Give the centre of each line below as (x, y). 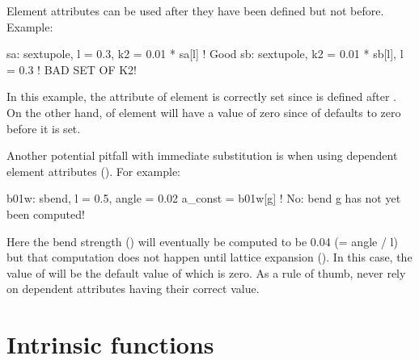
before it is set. (44, 128)
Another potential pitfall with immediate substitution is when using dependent (202, 155)
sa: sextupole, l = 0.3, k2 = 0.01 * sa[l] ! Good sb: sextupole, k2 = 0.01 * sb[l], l (205, 54)
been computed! (46, 213)
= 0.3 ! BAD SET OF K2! (72, 69)
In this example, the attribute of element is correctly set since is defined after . (201, 96)
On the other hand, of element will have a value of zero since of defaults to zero (204, 112)
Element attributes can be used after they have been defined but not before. (195, 10)
